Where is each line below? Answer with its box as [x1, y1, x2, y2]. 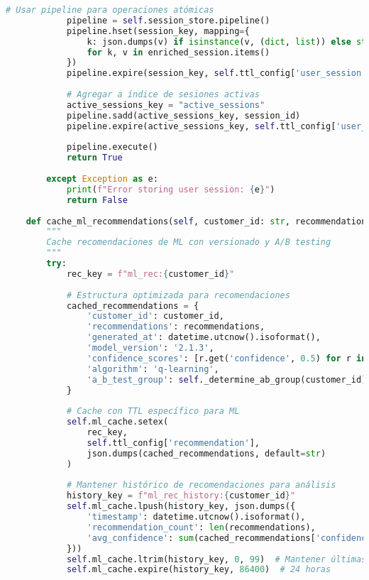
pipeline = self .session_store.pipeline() [66, 15, 270, 26]
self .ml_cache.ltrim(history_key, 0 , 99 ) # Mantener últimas [66, 554, 367, 564]
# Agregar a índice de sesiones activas [66, 89, 260, 99]
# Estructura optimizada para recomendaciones [66, 290, 290, 300]
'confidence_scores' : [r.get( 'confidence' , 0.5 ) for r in [87, 353, 367, 363]
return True [66, 153, 123, 163]
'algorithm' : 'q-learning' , [87, 363, 219, 374]
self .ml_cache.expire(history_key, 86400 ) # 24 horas [66, 564, 331, 575]
